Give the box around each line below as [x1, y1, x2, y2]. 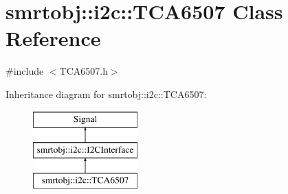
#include [5, 64, 44, 78]
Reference [5, 24, 101, 52]
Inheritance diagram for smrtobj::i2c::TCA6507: [5, 86, 207, 101]
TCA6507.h [59, 64, 108, 78]
